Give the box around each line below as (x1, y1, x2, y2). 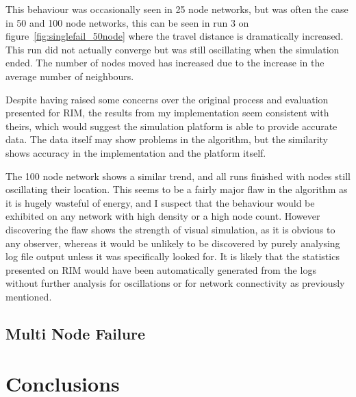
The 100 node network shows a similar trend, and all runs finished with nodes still (5, 168, 351, 183)
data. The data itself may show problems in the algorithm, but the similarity (5, 132, 328, 146)
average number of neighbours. (5, 68, 134, 83)
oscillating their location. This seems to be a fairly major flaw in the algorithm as (5, 182, 348, 196)
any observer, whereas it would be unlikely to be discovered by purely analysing (5, 235, 340, 250)
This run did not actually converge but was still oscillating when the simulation (5, 42, 340, 56)
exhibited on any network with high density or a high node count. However (5, 209, 320, 223)
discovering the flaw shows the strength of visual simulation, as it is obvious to (5, 222, 335, 236)
